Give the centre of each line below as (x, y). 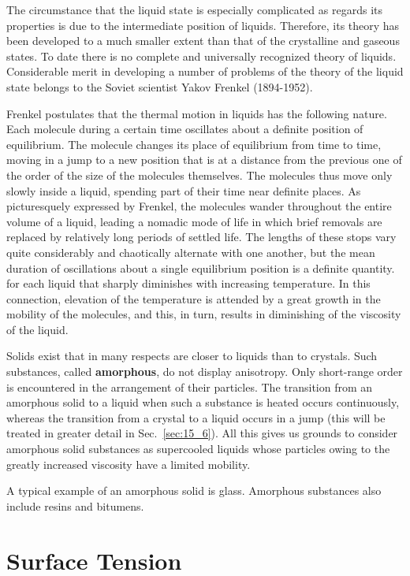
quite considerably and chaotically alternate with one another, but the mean (191, 252)
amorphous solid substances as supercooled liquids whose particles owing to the (198, 449)
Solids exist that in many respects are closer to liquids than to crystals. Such (192, 356)
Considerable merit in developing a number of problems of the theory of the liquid (205, 71)
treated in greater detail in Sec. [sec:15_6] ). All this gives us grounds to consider (202, 433)
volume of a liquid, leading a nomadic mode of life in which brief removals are (194, 221)
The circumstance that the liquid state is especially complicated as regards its (194, 9)
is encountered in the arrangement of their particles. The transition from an (190, 386)
